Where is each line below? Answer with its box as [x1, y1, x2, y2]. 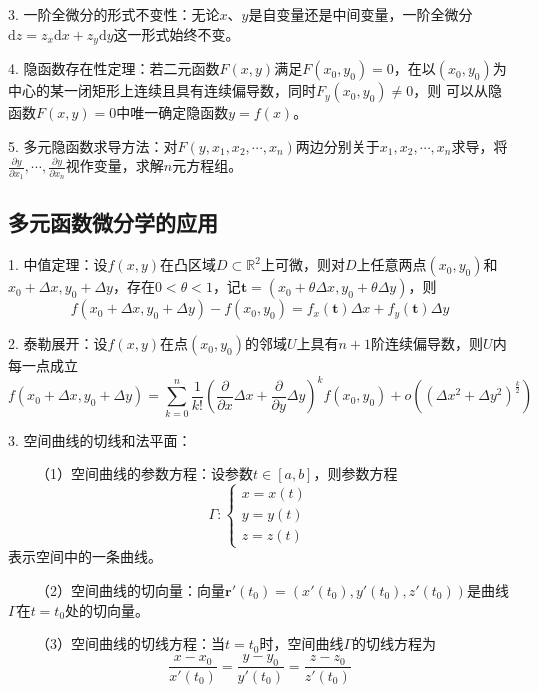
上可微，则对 [260, 254, 345, 275]
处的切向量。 [65, 599, 150, 620]
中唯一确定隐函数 [116, 102, 229, 123]
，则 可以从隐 [413, 80, 502, 101]
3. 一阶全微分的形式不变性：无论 [8, 4, 220, 24]
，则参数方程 [313, 463, 398, 484]
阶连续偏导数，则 [371, 333, 484, 354]
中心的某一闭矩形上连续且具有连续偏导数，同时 [8, 80, 316, 101]
